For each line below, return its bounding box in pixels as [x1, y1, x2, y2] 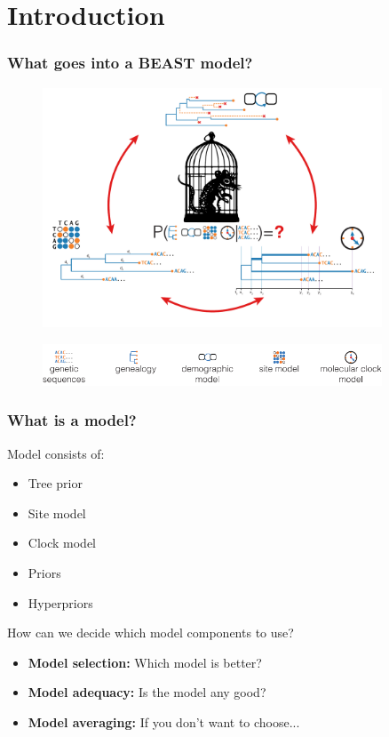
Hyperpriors [28, 593, 93, 612]
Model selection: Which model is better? [28, 653, 262, 671]
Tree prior [28, 474, 83, 493]
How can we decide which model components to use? [7, 623, 294, 642]
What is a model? [7, 409, 137, 431]
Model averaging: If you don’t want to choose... [28, 712, 300, 731]
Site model [28, 503, 86, 522]
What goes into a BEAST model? [7, 52, 253, 74]
